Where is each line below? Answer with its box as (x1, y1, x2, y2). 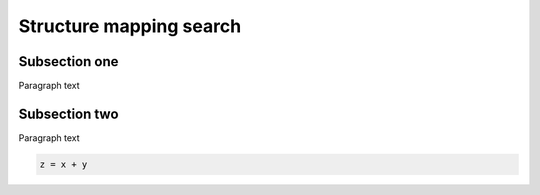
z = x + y (39, 158, 88, 170)
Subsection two (18, 105, 119, 122)
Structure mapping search (18, 15, 242, 37)
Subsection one (18, 53, 119, 70)
